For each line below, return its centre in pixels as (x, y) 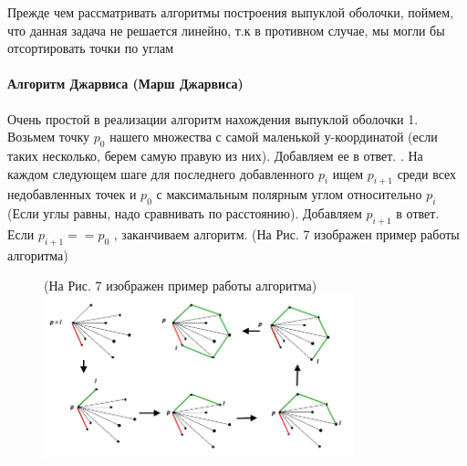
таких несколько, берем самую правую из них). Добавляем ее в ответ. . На (215, 155)
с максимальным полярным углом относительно (289, 194)
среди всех (427, 173)
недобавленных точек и (72, 194)
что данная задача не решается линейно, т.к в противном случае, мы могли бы (226, 30)
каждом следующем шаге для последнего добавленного (161, 173)
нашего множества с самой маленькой (215, 137)
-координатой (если (384, 137)
